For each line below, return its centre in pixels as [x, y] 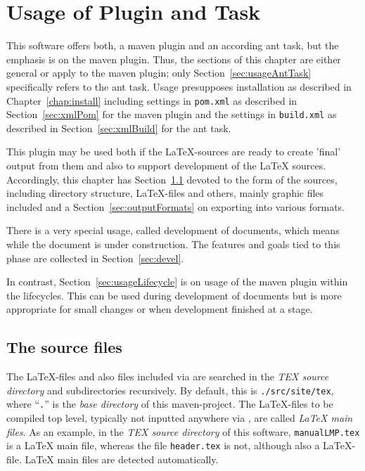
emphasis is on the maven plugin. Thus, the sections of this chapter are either [174, 59]
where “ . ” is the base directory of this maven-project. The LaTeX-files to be [170, 404]
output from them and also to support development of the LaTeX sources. [166, 165]
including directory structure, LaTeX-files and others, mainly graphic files [165, 193]
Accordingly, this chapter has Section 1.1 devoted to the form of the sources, [172, 179]
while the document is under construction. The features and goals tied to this [173, 244]
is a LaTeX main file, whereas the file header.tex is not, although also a [163, 445]
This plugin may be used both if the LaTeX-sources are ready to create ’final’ [174, 151]
